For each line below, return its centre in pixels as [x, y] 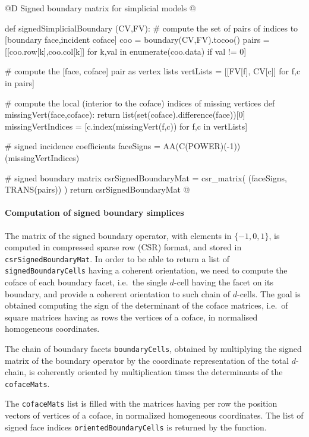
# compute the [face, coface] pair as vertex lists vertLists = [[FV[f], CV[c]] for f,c [153, 71]
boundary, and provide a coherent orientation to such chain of [118, 293]
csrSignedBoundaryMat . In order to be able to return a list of [117, 258]
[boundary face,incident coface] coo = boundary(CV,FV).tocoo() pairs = [137, 40]
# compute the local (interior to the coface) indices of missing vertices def [140, 103]
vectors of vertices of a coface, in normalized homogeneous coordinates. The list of [154, 415]
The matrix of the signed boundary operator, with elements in [118, 235]
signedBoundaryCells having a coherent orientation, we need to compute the [146, 270]
